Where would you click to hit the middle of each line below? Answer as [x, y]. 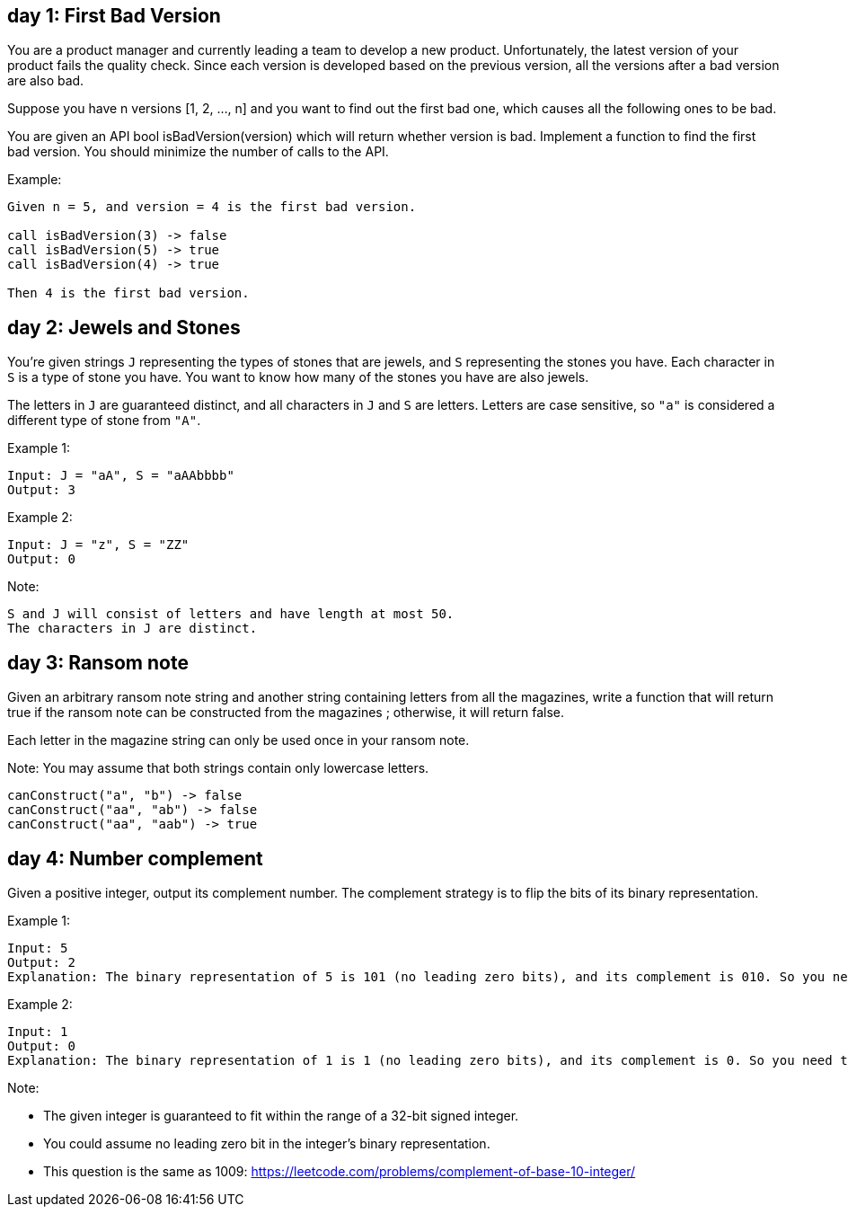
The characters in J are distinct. [132, 629]
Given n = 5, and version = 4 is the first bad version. [212, 207]
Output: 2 [41, 962]
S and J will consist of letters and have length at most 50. [231, 614]
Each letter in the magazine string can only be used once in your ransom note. [238, 740]
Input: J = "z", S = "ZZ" [98, 545]
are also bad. [46, 81]
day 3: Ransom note [98, 662]
